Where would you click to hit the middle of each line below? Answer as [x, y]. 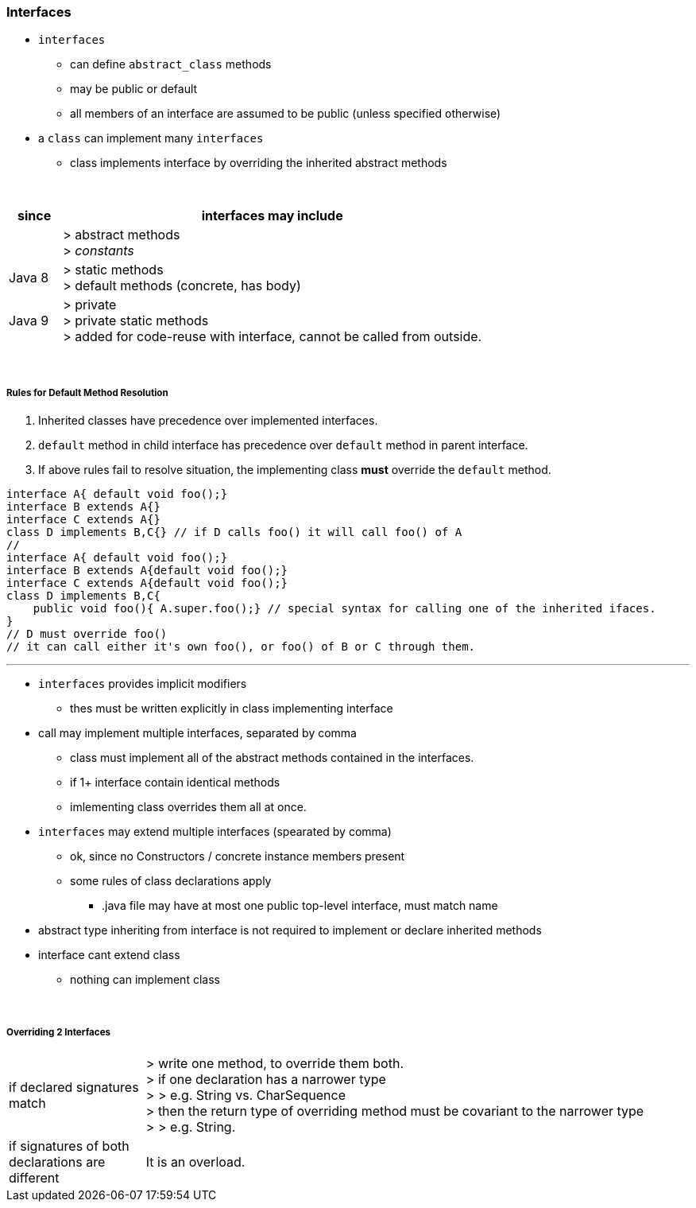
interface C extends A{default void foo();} [147, 583]
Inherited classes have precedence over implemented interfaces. [208, 421]
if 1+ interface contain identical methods [175, 783]
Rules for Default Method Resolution [87, 392]
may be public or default [134, 89]
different [34, 1177]
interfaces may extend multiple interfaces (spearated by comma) [215, 832]
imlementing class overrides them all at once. [188, 807]
